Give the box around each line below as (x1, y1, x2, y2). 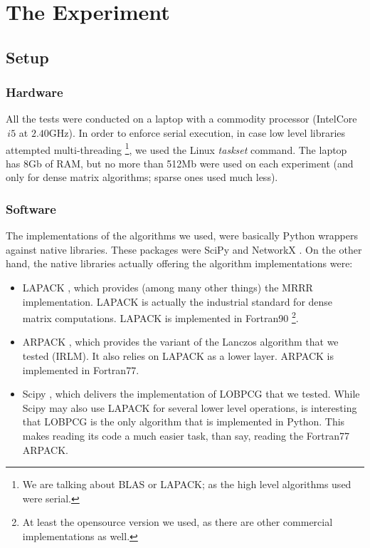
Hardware (6, 83, 63, 101)
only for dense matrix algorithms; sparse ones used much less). (6, 170, 278, 185)
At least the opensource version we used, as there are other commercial (22, 515, 333, 529)
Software (6, 200, 56, 217)
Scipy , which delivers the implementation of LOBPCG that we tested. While (22, 386, 360, 401)
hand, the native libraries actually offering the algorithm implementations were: (6, 256, 353, 271)
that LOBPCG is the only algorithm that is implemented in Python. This (22, 414, 345, 429)
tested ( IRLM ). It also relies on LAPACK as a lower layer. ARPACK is (22, 348, 334, 363)
